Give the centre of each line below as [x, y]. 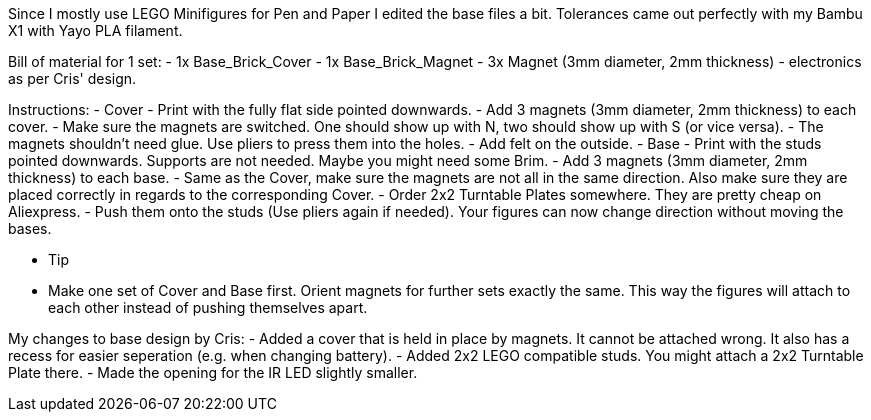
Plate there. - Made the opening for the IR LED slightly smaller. [213, 372]
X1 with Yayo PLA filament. [95, 30]
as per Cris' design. [72, 78]
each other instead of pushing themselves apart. [208, 307]
